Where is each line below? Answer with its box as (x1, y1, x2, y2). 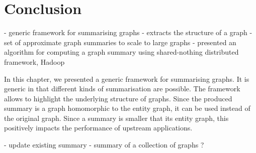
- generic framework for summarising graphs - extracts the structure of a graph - (4, 27, 252, 38)
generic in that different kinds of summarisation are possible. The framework (4, 83, 240, 94)
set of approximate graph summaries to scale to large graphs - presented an (4, 37, 236, 47)
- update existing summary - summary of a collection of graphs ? (4, 139, 204, 150)
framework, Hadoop (4, 56, 65, 67)
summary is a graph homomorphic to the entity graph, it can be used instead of (4, 103, 250, 113)
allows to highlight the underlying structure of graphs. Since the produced (4, 93, 232, 103)
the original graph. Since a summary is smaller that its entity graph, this (4, 112, 229, 123)
